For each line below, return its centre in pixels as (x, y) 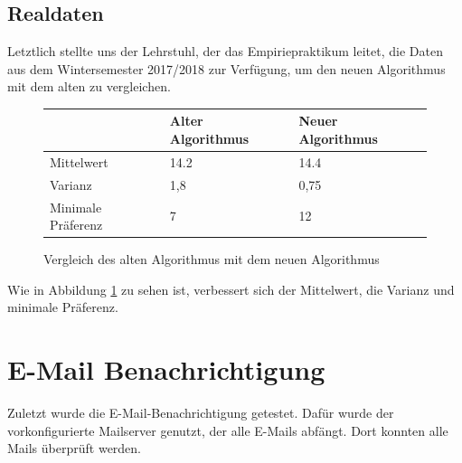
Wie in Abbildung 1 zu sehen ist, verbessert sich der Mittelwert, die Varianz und (231, 289)
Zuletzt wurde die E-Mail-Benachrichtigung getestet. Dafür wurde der (201, 413)
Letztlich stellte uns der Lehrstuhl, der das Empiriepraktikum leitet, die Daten (225, 51)
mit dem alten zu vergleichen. (89, 86)
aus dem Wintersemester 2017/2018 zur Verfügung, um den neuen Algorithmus (226, 68)
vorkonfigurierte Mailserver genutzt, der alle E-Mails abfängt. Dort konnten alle (228, 430)
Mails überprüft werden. (75, 448)
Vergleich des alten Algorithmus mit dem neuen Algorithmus (212, 259)
